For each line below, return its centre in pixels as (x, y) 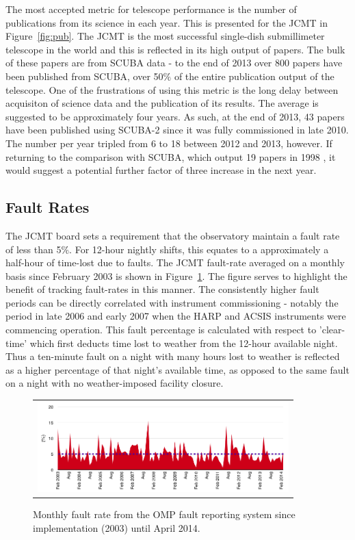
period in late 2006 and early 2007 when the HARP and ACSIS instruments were (176, 316)
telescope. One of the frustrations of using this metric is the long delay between (172, 89)
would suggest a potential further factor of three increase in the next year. (161, 170)
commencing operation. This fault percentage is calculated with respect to (161, 330)
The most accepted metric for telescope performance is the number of (151, 9)
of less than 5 (34, 249)
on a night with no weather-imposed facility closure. (115, 383)
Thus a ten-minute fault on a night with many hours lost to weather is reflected (173, 356)
